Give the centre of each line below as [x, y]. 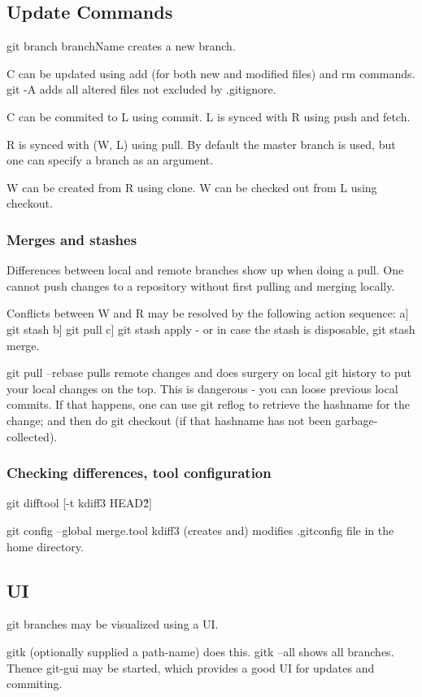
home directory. [45, 546]
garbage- [357, 420]
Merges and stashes [72, 239]
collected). [32, 436]
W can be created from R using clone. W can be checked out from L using [192, 187]
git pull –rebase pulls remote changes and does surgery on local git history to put [209, 373]
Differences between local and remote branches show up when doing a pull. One [205, 270]
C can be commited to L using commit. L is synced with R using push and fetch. [209, 116]
